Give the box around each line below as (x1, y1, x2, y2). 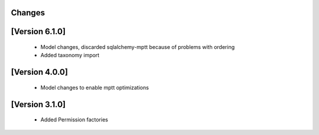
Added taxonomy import (40, 52, 100, 59)
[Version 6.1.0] (11, 27, 66, 37)
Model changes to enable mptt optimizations (40, 84, 149, 91)
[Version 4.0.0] (11, 67, 68, 77)
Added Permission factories (40, 116, 109, 123)
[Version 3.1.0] (11, 99, 66, 109)
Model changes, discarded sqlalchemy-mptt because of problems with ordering (40, 44, 235, 51)
